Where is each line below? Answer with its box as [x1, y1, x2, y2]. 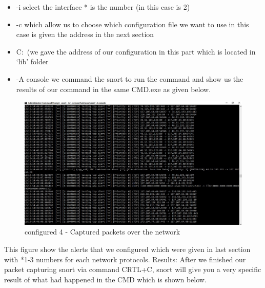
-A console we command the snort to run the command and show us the [16, 73, 243, 84]
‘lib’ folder [16, 56, 49, 67]
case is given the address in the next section [16, 29, 154, 40]
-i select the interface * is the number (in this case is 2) [16, 2, 190, 12]
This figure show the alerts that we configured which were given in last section [4, 244, 251, 255]
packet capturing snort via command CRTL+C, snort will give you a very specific [4, 264, 261, 275]
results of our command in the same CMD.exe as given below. [16, 83, 211, 94]
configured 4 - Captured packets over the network [25, 226, 180, 237]
